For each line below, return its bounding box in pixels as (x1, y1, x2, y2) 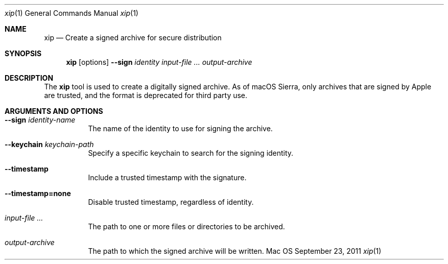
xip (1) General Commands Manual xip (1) (5, 9, 138, 17)
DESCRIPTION (5, 74, 54, 82)
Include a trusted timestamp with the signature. (88, 173, 247, 182)
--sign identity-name (5, 115, 76, 124)
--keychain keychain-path (5, 140, 94, 149)
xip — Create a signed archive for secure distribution (44, 33, 222, 42)
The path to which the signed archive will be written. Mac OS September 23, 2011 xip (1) (88, 247, 382, 255)
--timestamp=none (5, 189, 71, 198)
